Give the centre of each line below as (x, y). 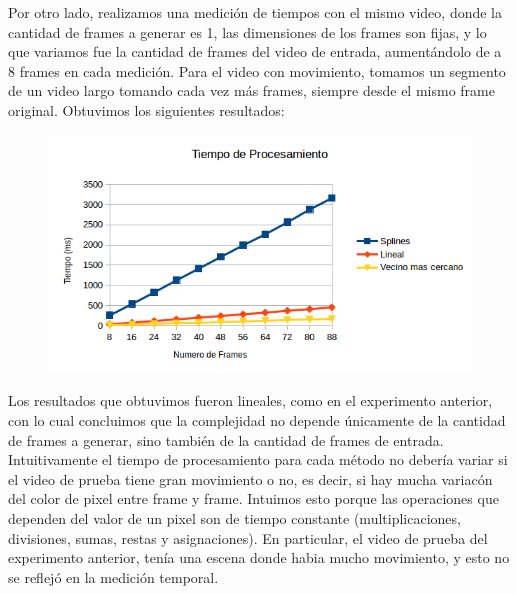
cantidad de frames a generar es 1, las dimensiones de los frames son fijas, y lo (247, 31)
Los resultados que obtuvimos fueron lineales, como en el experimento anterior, (250, 400)
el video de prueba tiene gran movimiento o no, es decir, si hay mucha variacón (250, 478)
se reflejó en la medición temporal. (113, 576)
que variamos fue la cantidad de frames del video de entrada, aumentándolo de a (255, 51)
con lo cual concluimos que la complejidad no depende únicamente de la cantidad (257, 420)
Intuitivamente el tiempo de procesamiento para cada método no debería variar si (258, 459)
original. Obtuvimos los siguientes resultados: (146, 109)
